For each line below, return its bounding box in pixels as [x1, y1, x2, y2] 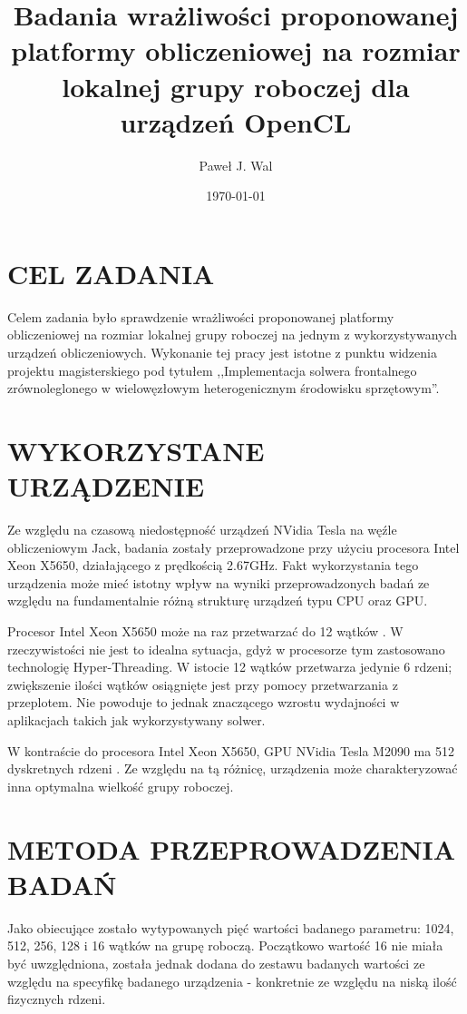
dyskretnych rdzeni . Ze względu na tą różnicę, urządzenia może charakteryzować [7, 759, 458, 778]
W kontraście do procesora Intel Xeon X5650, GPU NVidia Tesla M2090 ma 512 [7, 741, 454, 760]
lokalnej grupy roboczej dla [62, 67, 410, 104]
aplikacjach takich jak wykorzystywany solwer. [7, 711, 266, 730]
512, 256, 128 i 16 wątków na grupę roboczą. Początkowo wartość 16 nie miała [7, 936, 443, 955]
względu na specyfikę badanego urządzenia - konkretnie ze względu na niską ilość [7, 971, 457, 990]
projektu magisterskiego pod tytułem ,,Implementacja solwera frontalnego [7, 360, 417, 379]
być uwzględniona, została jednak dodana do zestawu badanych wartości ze [7, 953, 425, 972]
